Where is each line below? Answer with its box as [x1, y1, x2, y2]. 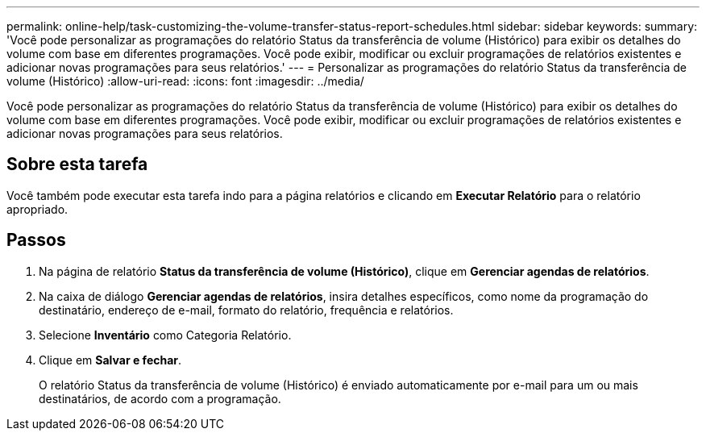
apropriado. [6, 202, 69, 216]
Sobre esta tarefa [6, 154, 148, 175]
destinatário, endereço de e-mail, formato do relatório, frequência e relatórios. [39, 302, 454, 317]
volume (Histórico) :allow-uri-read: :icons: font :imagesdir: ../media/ [6, 74, 364, 88]
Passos [6, 230, 66, 251]
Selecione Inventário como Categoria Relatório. [39, 327, 292, 342]
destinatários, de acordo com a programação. [39, 391, 281, 406]
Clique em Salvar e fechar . [39, 352, 182, 367]
